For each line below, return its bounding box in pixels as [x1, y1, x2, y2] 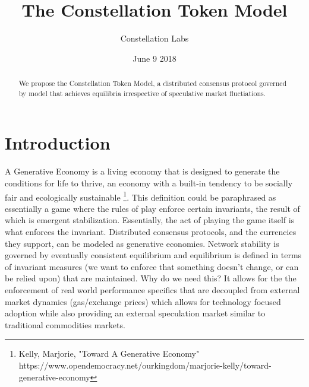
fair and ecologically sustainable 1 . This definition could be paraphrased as [5, 189, 276, 203]
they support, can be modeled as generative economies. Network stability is [5, 237, 279, 249]
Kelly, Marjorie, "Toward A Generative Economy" [18, 347, 200, 360]
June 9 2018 [133, 52, 176, 64]
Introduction [5, 131, 111, 155]
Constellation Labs [120, 32, 189, 45]
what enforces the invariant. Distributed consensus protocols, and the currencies [5, 225, 297, 237]
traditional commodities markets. [5, 318, 125, 331]
